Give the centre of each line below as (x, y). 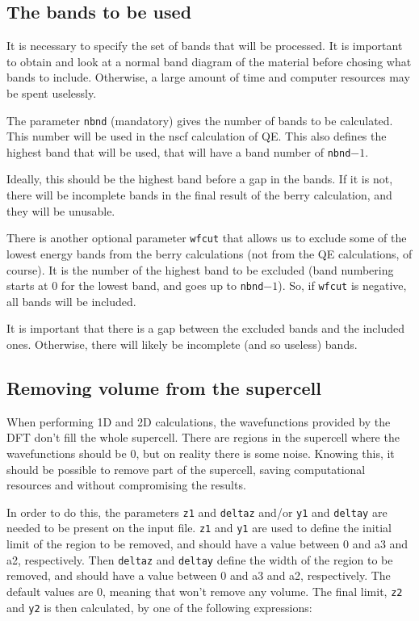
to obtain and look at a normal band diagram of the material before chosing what (209, 61)
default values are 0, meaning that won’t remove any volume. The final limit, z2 (205, 591)
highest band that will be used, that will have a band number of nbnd (179, 151)
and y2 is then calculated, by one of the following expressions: (159, 607)
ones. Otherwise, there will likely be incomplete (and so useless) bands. (182, 344)
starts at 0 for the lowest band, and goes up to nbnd (135, 285)
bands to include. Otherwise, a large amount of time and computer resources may (208, 77)
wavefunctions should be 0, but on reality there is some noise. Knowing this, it (201, 453)
